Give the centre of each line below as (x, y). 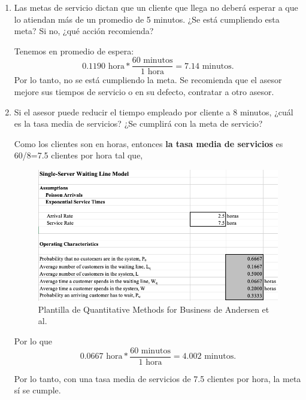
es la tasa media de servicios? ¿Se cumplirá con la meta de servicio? (138, 123)
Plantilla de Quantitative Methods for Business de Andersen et (154, 309)
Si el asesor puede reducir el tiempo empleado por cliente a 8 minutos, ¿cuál (154, 112)
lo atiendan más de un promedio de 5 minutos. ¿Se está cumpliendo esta (147, 19)
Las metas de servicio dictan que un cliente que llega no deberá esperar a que (156, 7)
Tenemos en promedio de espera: (74, 51)
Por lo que (33, 341)
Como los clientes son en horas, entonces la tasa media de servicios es (149, 143)
